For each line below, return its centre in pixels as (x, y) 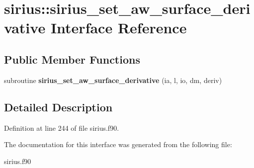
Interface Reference (119, 28)
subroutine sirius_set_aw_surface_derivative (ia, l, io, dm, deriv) (113, 80)
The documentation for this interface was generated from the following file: (118, 144)
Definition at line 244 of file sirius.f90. (62, 127)
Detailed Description (58, 107)
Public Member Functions (72, 59)
